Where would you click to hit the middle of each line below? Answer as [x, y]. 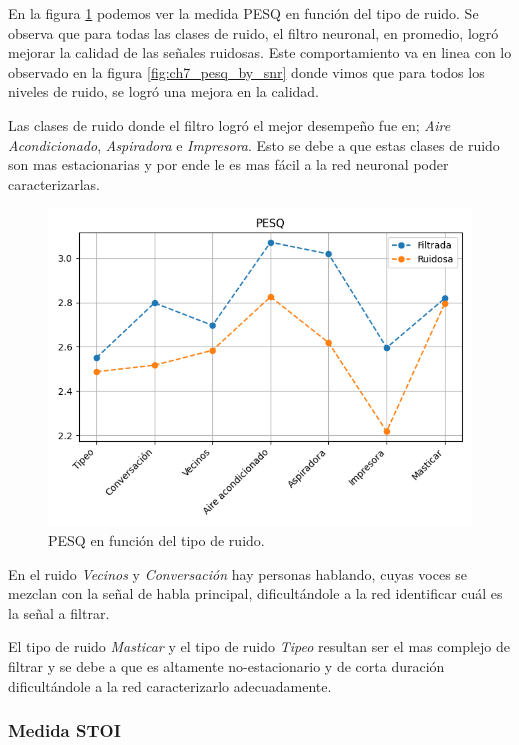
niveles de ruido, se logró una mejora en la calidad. [163, 91]
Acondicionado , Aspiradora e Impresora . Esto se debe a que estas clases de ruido [254, 144]
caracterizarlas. [54, 183]
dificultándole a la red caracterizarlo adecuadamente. [170, 685]
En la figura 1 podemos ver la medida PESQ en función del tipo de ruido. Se [243, 13]
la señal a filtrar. [59, 612]
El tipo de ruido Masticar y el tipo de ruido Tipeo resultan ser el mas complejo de [259, 646]
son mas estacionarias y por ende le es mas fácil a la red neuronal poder [228, 164]
